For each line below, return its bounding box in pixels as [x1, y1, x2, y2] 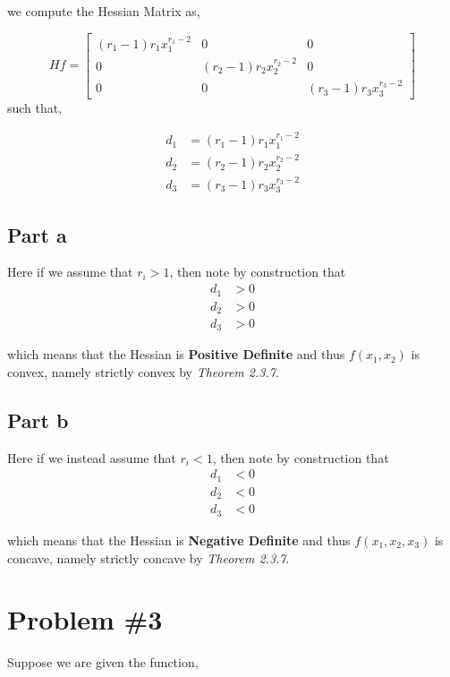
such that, [7, 98, 63, 116]
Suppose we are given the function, [7, 653, 199, 672]
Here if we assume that [7, 262, 133, 281]
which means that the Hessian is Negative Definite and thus [7, 530, 351, 549]
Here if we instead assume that [7, 448, 176, 467]
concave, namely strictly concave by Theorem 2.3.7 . [7, 548, 290, 567]
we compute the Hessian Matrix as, [7, 2, 200, 20]
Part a [7, 220, 67, 248]
